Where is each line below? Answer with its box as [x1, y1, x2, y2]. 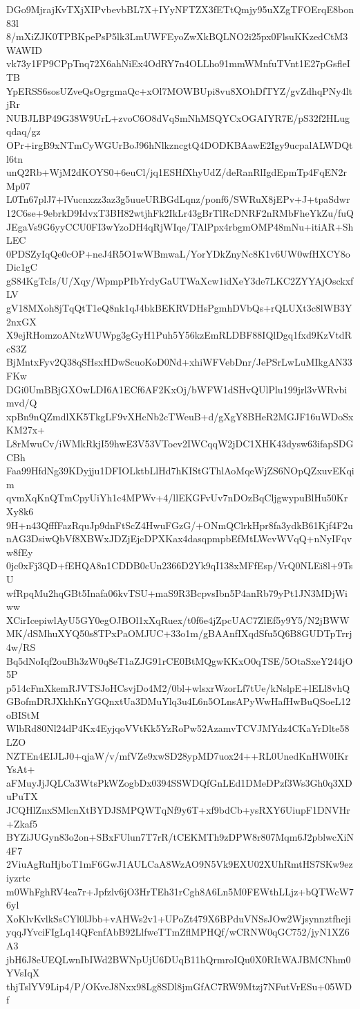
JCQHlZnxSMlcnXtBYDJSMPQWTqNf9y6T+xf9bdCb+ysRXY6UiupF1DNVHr [6, 803, 350, 817]
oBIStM [6, 707, 40, 722]
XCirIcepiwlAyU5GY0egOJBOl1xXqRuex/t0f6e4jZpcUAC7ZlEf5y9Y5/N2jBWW [6, 612, 350, 627]
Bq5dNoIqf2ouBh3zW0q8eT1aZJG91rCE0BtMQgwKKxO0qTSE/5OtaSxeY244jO [6, 653, 353, 668]
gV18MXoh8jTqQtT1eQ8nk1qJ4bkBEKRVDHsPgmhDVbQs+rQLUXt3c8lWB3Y [6, 301, 352, 315]
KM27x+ [6, 422, 46, 437]
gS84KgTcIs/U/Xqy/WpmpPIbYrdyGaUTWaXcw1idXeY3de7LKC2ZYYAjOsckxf [6, 273, 354, 287]
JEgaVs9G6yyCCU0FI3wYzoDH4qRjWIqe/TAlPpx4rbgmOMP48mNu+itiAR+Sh [6, 219, 354, 233]
